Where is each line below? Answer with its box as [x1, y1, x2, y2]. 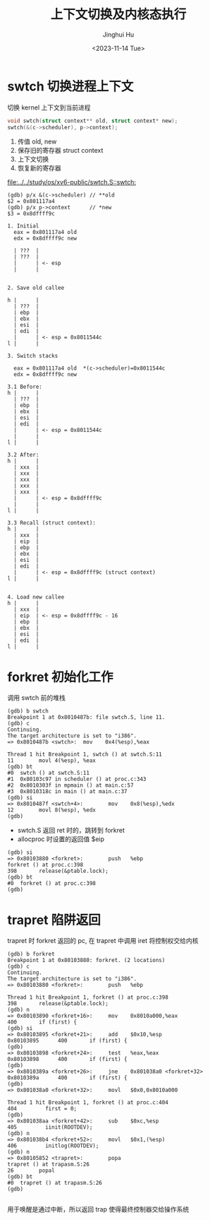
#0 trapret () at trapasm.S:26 [7, 1180, 102, 1187]
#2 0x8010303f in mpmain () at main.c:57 [7, 782, 134, 789]
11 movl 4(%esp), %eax [7, 757, 97, 764]
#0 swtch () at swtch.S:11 [7, 770, 90, 777]
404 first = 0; [7, 1105, 78, 1113]
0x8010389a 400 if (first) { [7, 1074, 128, 1081]
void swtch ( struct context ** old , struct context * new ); [7, 117, 178, 124]
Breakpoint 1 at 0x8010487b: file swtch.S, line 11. [7, 714, 166, 721]
